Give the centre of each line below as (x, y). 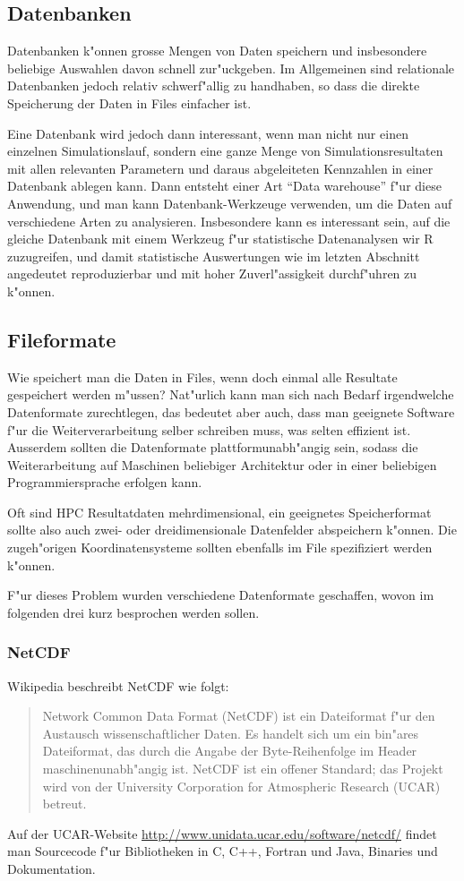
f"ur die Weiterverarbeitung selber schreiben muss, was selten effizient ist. (209, 429)
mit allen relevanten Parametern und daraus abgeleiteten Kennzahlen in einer (220, 168)
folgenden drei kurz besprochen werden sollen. (133, 612)
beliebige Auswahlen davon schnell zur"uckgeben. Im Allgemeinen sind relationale (231, 68)
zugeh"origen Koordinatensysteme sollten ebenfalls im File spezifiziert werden (220, 547)
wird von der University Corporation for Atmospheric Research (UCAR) (241, 786)
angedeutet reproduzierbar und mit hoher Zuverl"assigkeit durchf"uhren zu (212, 274)
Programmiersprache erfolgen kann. (105, 482)
